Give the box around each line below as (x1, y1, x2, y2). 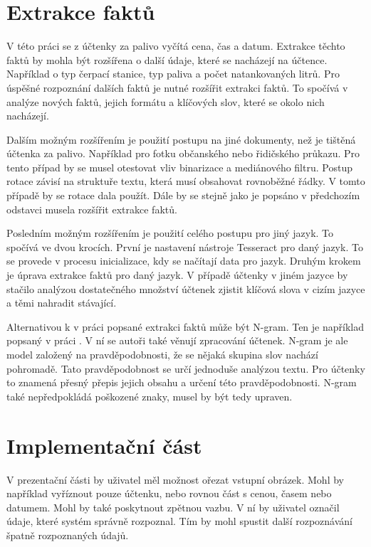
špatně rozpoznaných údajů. (6, 527, 129, 542)
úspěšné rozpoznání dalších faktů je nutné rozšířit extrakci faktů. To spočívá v (6, 80, 348, 95)
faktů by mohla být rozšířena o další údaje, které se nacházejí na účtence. (6, 52, 328, 67)
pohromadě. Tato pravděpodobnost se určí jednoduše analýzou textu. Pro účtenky (6, 361, 365, 376)
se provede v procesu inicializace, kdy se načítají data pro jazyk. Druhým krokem (6, 253, 361, 268)
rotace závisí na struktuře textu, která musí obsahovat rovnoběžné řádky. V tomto (6, 174, 365, 188)
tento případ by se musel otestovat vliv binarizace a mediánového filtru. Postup (6, 159, 352, 174)
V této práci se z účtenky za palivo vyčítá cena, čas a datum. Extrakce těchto (6, 38, 345, 53)
